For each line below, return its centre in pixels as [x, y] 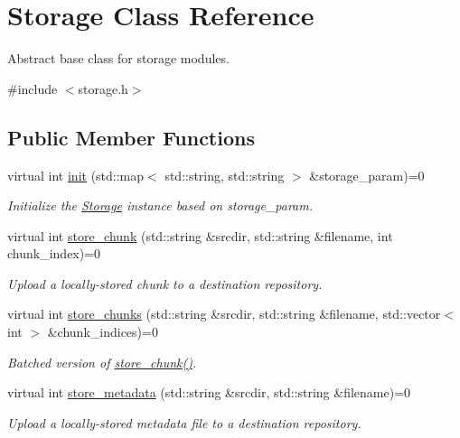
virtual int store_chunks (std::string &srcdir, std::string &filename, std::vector [224, 314]
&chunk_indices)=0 [103, 332]
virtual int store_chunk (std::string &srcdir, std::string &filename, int [200, 235]
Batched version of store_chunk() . [102, 362]
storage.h [103, 88]
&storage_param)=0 [367, 175]
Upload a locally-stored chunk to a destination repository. [165, 283]
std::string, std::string [225, 175]
